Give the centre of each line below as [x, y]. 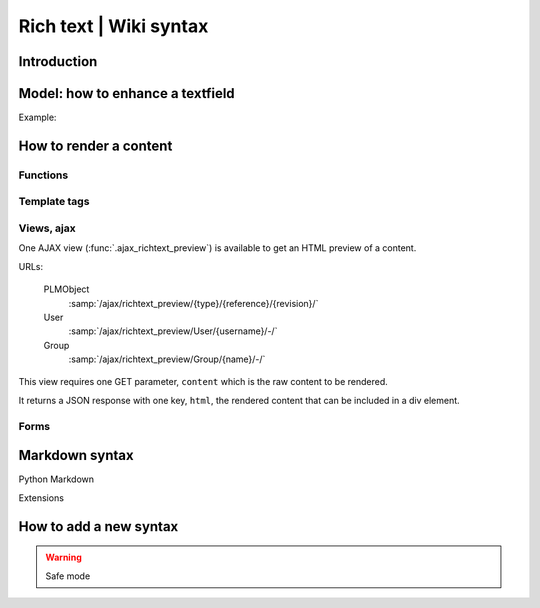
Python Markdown [56, 479]
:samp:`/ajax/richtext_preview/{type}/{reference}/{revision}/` [193, 303]
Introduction [58, 61]
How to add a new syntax [98, 526]
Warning [63, 557]
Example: [37, 117]
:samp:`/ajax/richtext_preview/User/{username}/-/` [173, 331]
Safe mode [68, 576]
